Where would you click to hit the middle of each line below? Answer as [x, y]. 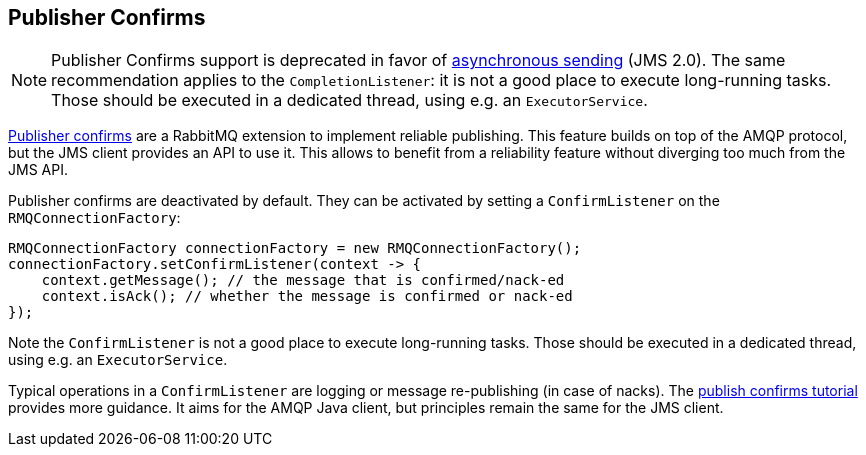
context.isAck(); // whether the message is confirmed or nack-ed [307, 296]
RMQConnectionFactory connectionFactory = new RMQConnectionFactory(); [295, 248]
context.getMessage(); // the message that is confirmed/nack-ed [303, 280]
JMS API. [38, 170]
